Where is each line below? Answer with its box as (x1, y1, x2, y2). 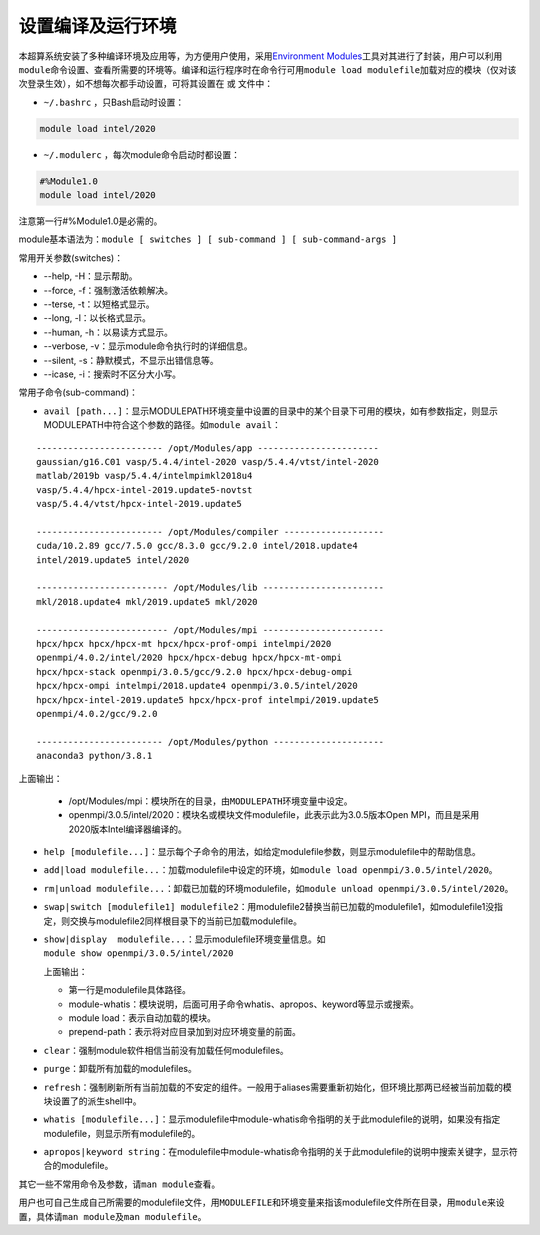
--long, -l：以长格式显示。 (43, 312, 152, 324)
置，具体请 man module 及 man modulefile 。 (18, 1210, 207, 1222)
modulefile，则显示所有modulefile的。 (43, 1127, 201, 1139)
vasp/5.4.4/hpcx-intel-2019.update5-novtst (36, 484, 253, 495)
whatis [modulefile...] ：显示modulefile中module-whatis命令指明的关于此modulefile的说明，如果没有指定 (43, 1113, 501, 1125)
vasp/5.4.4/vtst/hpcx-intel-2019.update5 (36, 498, 242, 510)
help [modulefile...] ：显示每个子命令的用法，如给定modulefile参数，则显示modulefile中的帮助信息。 (43, 846, 481, 858)
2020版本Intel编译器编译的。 (68, 823, 187, 835)
